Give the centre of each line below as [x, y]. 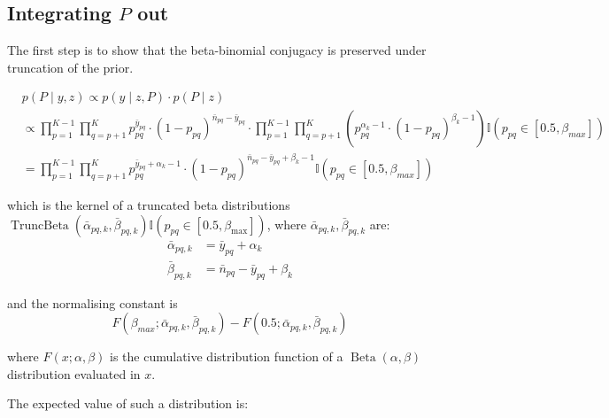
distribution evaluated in [74, 373]
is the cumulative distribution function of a [227, 356]
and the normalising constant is [93, 302]
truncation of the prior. [70, 67]
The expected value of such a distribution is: [128, 403]
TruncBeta [39, 225]
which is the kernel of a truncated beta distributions [149, 204]
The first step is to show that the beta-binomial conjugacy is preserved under [217, 50]
